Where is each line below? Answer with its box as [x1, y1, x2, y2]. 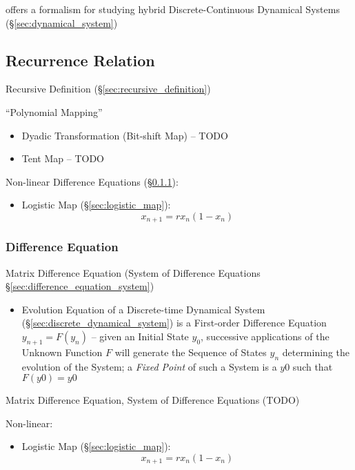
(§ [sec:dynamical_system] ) [6, 15, 118, 30]
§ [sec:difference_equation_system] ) [6, 279, 154, 293]
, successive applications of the [201, 329, 329, 343]
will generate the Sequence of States [114, 344, 267, 359]
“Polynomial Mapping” [6, 104, 103, 119]
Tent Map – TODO [21, 151, 104, 166]
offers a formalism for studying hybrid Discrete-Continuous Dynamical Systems [6, 2, 340, 16]
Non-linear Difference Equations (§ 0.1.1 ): [6, 174, 179, 188]
